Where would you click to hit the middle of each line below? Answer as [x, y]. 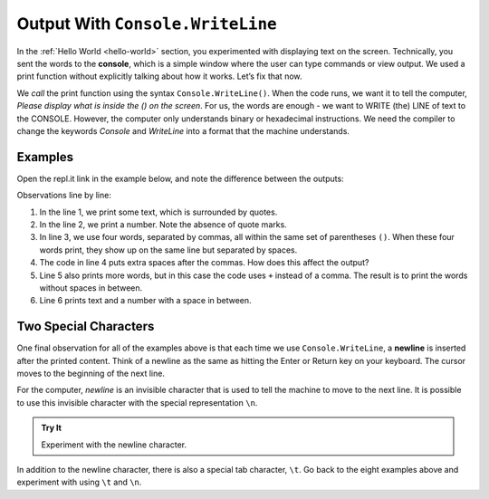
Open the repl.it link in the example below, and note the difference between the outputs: [180, 178]
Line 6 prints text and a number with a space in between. [146, 301]
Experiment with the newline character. [114, 445]
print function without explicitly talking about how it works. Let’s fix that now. [159, 76]
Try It [52, 428]
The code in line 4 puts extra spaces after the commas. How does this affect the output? [204, 263]
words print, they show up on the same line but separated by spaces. [168, 250]
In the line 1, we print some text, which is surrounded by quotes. [158, 212]
